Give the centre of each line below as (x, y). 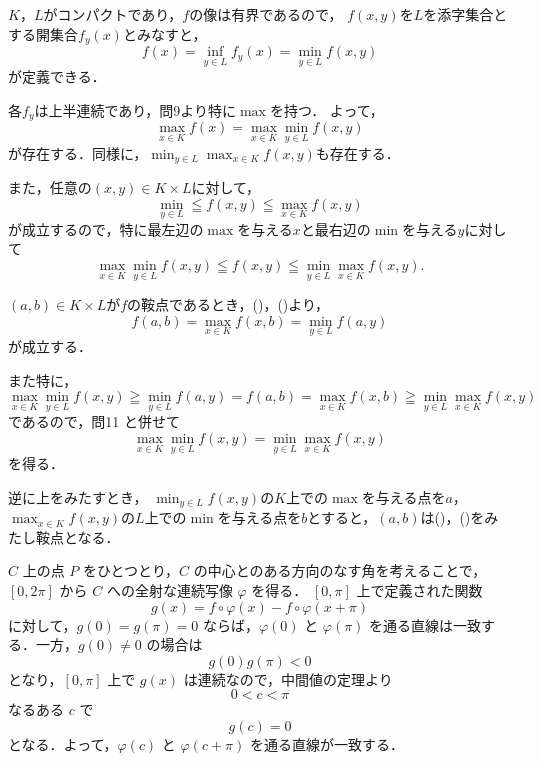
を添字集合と (465, 14)
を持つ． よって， (326, 109)
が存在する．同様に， (78, 152)
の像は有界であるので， (266, 14)
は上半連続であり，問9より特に (135, 109)
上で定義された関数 (419, 590)
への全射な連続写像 (169, 590)
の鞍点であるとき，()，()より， (228, 304)
